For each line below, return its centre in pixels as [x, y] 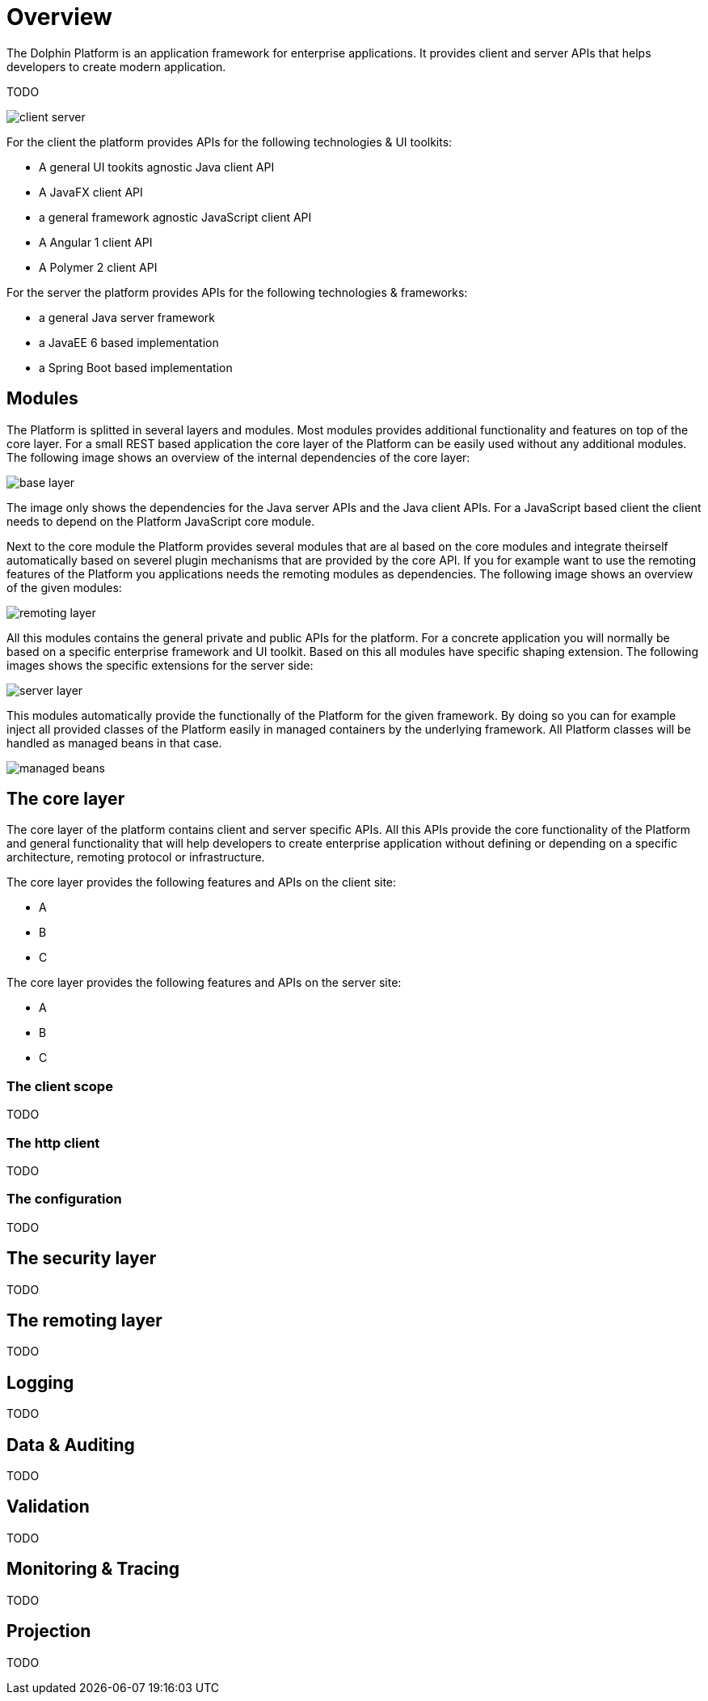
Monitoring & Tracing [93, 1569]
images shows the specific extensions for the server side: [160, 665]
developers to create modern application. [116, 66]
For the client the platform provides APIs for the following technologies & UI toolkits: [230, 142]
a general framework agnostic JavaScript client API [175, 217]
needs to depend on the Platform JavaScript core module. [161, 521]
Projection [49, 1631]
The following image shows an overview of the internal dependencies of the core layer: [238, 457]
